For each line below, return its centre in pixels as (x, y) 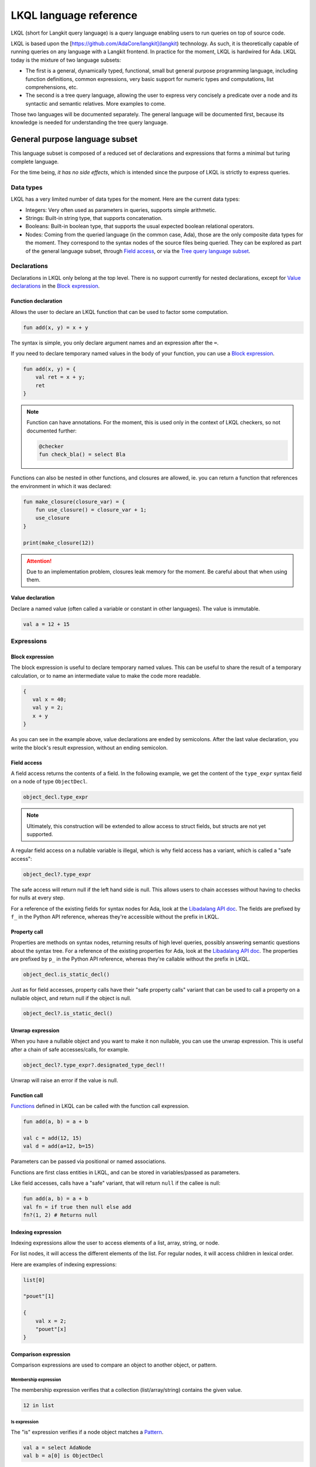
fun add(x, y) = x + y (56, 327)
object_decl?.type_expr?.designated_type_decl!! (94, 1065)
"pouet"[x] (51, 1329)
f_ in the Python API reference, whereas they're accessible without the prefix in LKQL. (115, 917)
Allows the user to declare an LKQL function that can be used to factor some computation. (119, 312)
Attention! (39, 561)
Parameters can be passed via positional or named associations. (89, 1161)
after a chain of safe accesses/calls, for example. (70, 1049)
